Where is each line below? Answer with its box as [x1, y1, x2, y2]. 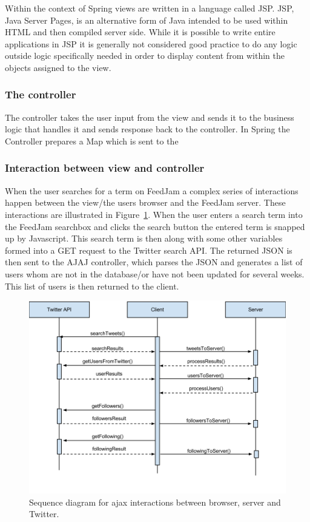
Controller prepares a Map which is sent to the [5, 134, 179, 147]
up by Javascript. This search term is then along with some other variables [5, 232, 283, 245]
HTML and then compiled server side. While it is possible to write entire [5, 25, 275, 38]
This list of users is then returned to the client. [5, 279, 179, 292]
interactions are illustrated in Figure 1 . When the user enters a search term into [5, 208, 303, 220]
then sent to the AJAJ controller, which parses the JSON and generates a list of [5, 256, 303, 268]
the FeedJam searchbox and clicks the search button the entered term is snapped [5, 220, 305, 232]
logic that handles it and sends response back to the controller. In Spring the [5, 123, 290, 135]
